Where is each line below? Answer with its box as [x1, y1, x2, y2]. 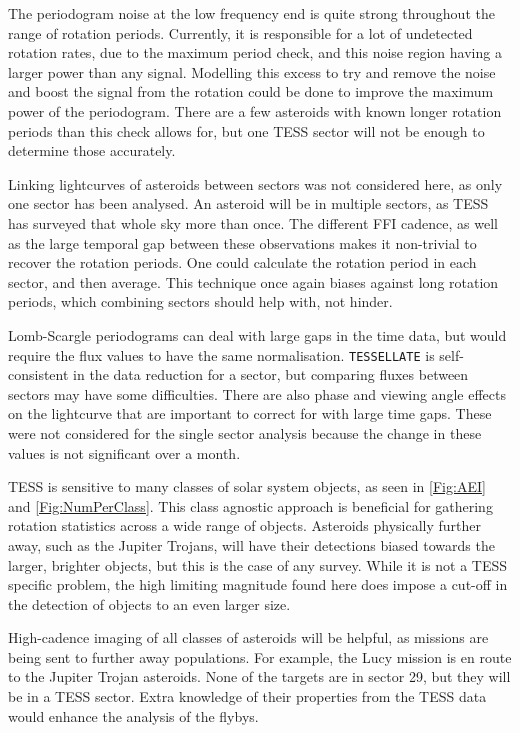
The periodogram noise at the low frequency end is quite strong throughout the [8, 3, 495, 23]
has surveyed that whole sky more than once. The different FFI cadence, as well [8, 212, 498, 233]
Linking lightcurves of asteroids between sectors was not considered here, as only [8, 173, 503, 194]
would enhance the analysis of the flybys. [8, 705, 259, 726]
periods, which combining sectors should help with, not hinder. [8, 291, 393, 312]
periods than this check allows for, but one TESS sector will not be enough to [8, 120, 485, 141]
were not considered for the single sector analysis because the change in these [8, 422, 482, 443]
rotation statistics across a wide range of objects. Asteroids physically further [8, 515, 482, 536]
